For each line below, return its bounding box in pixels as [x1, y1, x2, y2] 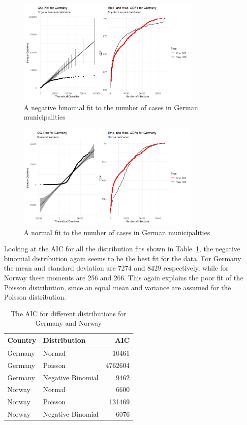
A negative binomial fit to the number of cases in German [24, 102, 198, 112]
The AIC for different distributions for [11, 308, 126, 318]
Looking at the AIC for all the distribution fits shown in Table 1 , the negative [4, 243, 241, 254]
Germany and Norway [35, 318, 102, 328]
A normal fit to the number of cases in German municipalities [24, 227, 210, 237]
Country [7, 335, 36, 345]
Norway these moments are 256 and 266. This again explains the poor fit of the [4, 273, 244, 283]
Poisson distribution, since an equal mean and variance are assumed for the [4, 282, 231, 292]
